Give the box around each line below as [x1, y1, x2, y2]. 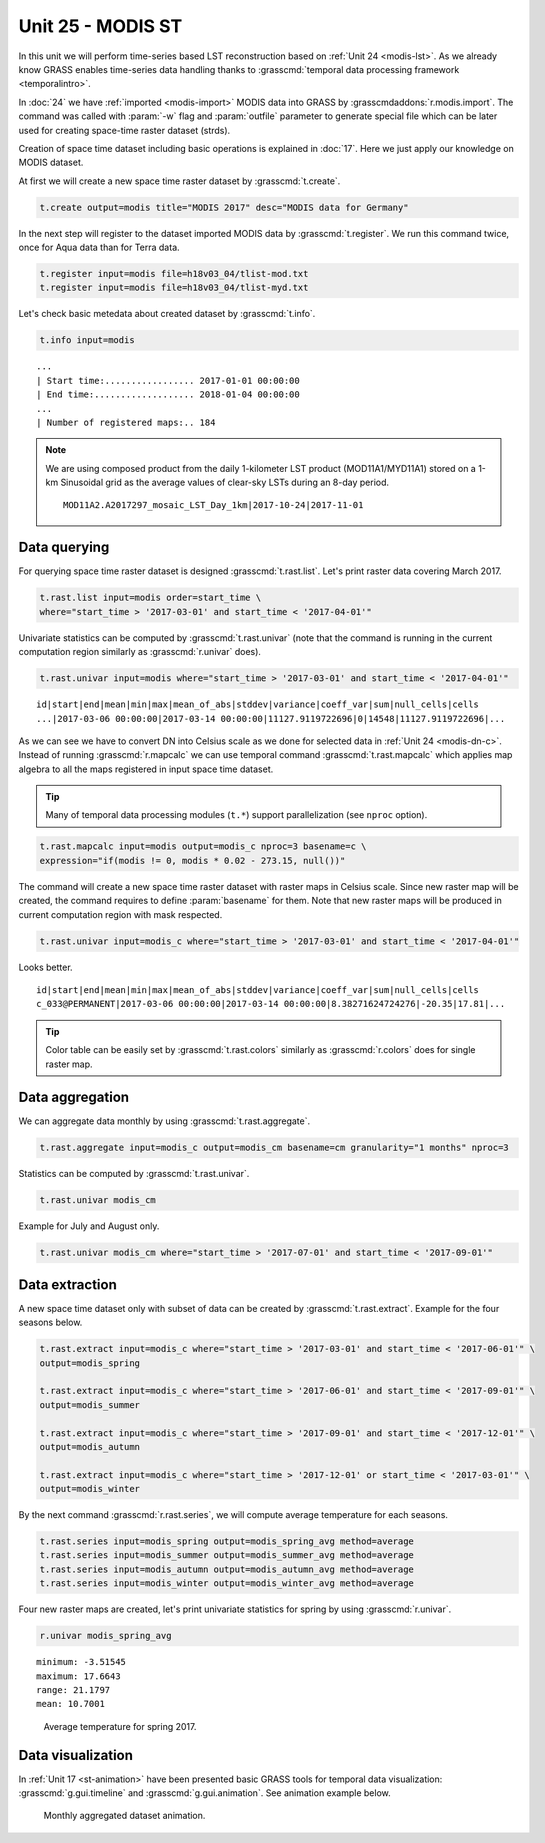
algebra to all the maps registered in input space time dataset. [18, 763, 274, 775]
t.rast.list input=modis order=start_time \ [39, 592, 262, 604]
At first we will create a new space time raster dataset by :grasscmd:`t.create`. [18, 175, 341, 187]
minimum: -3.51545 [36, 1656, 127, 1668]
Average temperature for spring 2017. [43, 1720, 197, 1732]
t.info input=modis [39, 335, 135, 346]
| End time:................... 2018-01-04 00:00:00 [36, 389, 300, 400]
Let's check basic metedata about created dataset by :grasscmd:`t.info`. [18, 308, 316, 320]
